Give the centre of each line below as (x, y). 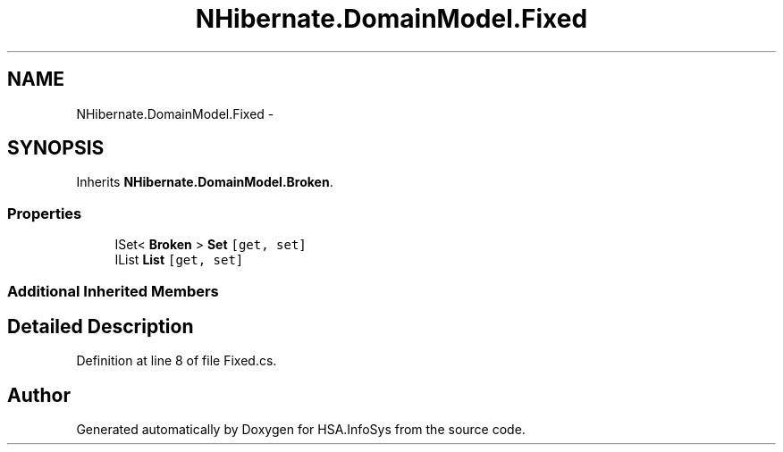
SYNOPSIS (56, 148)
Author (39, 395)
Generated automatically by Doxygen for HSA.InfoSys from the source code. (301, 430)
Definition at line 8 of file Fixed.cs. (177, 361)
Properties (45, 213)
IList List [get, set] (179, 260)
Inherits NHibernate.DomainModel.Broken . (205, 182)
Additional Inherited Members (113, 291)
